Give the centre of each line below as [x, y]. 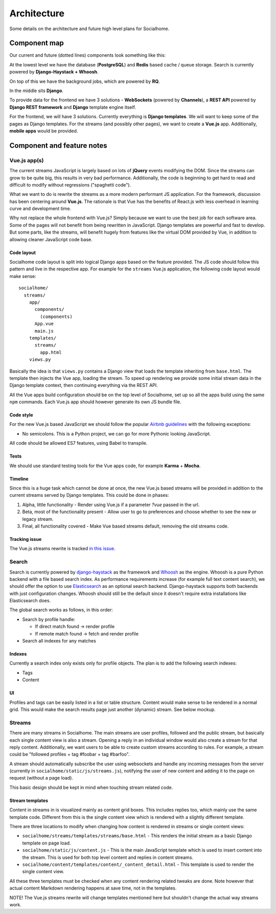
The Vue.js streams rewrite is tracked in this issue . [63, 549]
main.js [44, 331]
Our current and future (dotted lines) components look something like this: [88, 55]
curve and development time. [40, 209]
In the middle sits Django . [37, 91]
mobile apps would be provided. [44, 131]
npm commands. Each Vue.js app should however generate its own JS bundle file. [95, 402]
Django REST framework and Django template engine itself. [73, 107]
